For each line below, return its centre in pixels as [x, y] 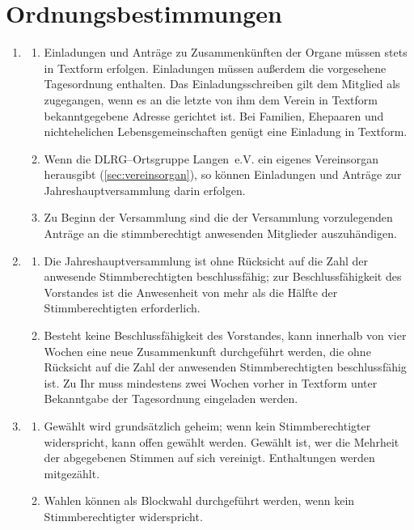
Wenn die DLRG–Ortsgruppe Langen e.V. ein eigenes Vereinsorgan [211, 158]
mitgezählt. [72, 473]
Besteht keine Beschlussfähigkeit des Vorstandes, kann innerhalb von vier [225, 335]
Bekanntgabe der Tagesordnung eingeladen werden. [171, 399]
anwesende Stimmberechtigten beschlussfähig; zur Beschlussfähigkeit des [223, 276]
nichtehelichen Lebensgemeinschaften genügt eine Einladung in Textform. [226, 131]
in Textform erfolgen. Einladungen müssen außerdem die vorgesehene [215, 68]
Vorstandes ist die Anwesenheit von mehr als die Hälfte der [191, 292]
